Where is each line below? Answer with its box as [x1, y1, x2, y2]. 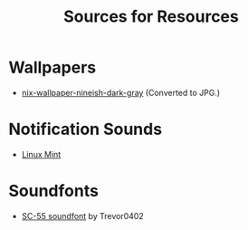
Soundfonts [8, 181, 99, 201]
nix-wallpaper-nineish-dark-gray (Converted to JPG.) [21, 87, 221, 98]
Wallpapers [8, 57, 97, 78]
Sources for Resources [63, 6, 239, 27]
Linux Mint [21, 149, 62, 159]
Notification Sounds [8, 120, 163, 139]
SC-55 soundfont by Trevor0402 [21, 210, 144, 221]
